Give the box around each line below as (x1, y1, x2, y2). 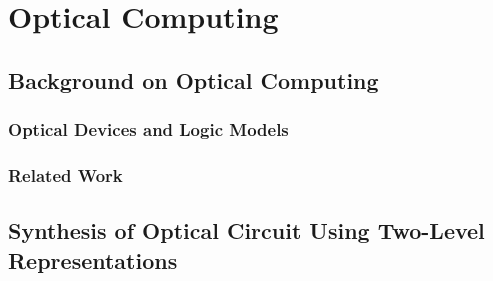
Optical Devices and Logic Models (8, 117, 289, 142)
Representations (8, 244, 178, 275)
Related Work (8, 162, 123, 187)
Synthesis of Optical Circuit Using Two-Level (8, 215, 485, 246)
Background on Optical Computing (8, 64, 379, 95)
